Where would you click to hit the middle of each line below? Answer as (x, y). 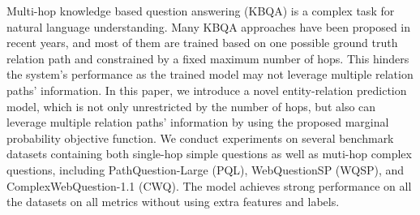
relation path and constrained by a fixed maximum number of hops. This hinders (208, 58)
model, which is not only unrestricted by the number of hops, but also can (191, 106)
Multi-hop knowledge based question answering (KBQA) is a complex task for (201, 11)
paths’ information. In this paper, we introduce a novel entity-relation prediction (207, 90)
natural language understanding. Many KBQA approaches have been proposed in (209, 26)
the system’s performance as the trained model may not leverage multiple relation (210, 74)
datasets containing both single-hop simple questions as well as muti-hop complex (209, 154)
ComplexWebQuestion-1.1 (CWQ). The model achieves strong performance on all (209, 185)
